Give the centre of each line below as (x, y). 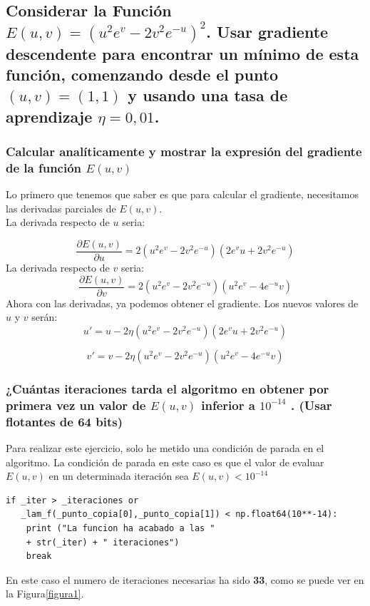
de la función (44, 167)
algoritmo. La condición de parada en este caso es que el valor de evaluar (165, 462)
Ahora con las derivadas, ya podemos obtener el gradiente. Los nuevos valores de (182, 303)
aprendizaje (49, 116)
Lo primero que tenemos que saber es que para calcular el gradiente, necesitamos (183, 194)
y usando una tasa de (208, 95)
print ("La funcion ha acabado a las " (120, 528)
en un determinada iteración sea (119, 476)
